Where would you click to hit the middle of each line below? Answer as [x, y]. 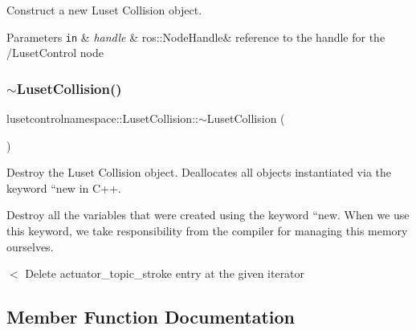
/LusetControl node [55, 53]
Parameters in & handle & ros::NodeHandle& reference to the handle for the [196, 37]
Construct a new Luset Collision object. [104, 10]
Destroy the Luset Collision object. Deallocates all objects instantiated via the [199, 172]
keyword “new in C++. [64, 187]
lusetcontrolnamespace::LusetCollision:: [102, 118]
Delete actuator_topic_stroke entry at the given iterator [165, 273]
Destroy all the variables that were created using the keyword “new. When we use [208, 215]
